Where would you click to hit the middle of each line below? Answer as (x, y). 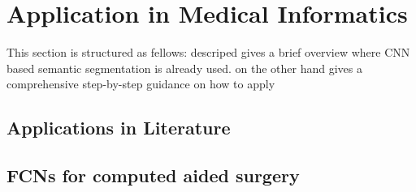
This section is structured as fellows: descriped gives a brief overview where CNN (208, 52)
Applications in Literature (119, 128)
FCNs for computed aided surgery (153, 175)
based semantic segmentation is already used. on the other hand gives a (185, 68)
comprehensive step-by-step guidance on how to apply (141, 84)
